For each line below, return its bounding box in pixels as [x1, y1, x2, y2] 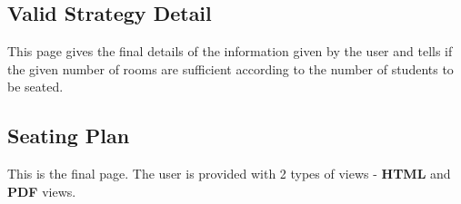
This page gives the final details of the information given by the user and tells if [7, 42, 453, 61]
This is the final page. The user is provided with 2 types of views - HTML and [7, 164, 451, 183]
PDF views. [7, 181, 76, 200]
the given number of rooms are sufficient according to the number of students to [7, 59, 454, 78]
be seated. [7, 77, 64, 96]
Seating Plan [7, 121, 130, 150]
